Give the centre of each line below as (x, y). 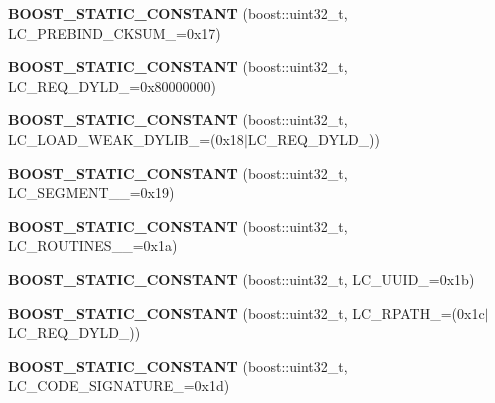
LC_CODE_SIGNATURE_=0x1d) (119, 385)
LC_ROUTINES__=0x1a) (93, 245)
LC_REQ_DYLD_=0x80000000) (112, 85)
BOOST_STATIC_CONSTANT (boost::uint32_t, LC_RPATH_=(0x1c (246, 312)
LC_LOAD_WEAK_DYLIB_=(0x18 (126, 138)
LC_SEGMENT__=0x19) (91, 192)
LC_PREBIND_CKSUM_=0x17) (114, 32)
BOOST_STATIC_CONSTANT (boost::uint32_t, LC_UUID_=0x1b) (241, 278)
